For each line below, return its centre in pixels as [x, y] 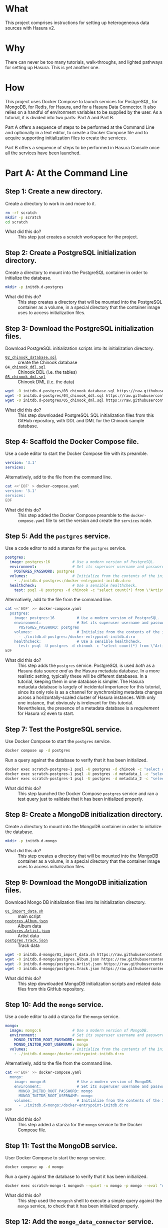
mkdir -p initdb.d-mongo [31, 841]
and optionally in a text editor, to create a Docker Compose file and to [77, 132]
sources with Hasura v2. [30, 28]
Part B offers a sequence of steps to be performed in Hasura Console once [82, 147]
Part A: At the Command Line [67, 173]
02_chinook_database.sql [31, 357]
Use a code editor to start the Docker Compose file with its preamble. [77, 453]
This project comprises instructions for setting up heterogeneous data [77, 23]
